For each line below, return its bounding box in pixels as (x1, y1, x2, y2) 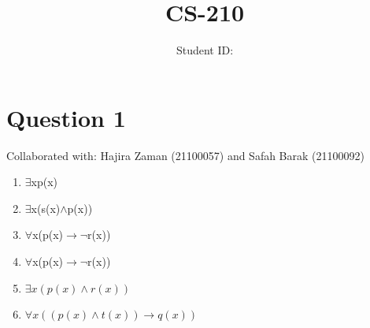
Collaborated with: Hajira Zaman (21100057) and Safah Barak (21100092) (6, 147, 364, 163)
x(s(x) (31, 199, 61, 216)
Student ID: (176, 42, 234, 58)
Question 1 (6, 101, 126, 133)
